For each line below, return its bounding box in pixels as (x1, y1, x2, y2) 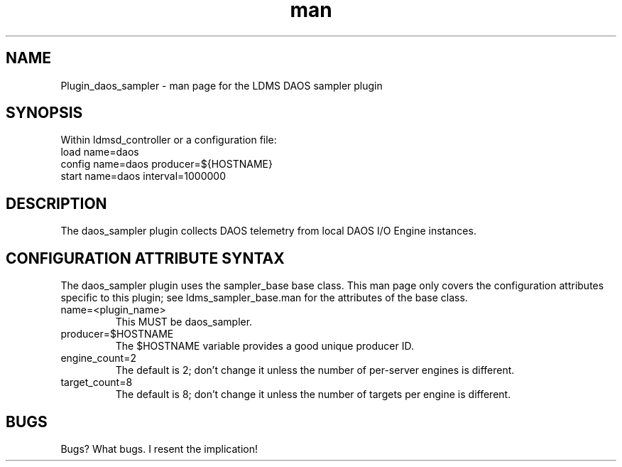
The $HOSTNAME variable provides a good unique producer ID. (115, 340, 414, 353)
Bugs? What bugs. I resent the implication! (60, 442, 258, 455)
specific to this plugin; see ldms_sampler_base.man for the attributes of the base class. (60, 291, 468, 304)
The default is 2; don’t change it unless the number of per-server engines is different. (115, 364, 515, 377)
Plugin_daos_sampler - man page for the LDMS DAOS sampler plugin (60, 79, 383, 92)
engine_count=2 (60, 352, 136, 365)
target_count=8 (60, 376, 133, 389)
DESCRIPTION (6, 194, 107, 213)
